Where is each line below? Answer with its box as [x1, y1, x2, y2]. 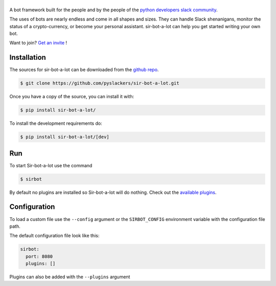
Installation [9, 53, 46, 62]
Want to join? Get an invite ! [9, 40, 67, 46]
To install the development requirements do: [9, 120, 102, 126]
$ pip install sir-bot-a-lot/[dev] [20, 134, 109, 140]
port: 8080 [26, 253, 53, 259]
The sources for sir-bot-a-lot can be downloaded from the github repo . [9, 67, 159, 73]
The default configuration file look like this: [9, 233, 100, 239]
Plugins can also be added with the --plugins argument [9, 274, 130, 280]
